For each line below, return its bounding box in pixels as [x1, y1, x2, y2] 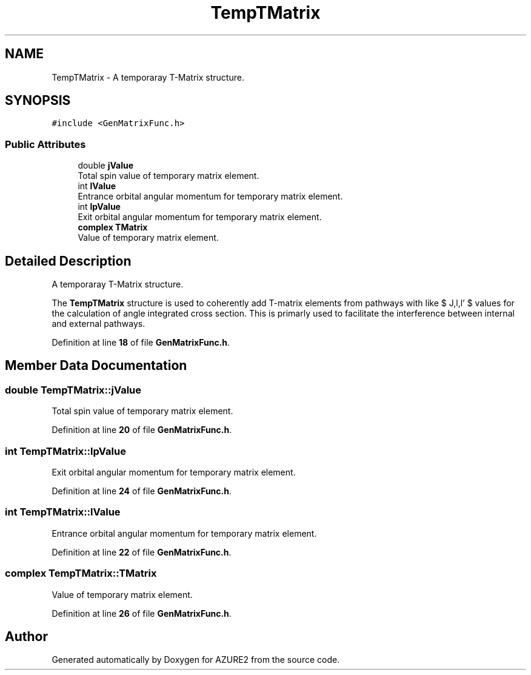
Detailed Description [5, 253, 132, 269]
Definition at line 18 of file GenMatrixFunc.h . [52, 337, 230, 348]
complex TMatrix [78, 222, 148, 233]
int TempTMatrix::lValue [5, 506, 121, 519]
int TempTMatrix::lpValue [5, 445, 126, 457]
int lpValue [78, 201, 121, 212]
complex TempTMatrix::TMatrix [5, 567, 157, 580]
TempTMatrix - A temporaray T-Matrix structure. [52, 72, 244, 82]
